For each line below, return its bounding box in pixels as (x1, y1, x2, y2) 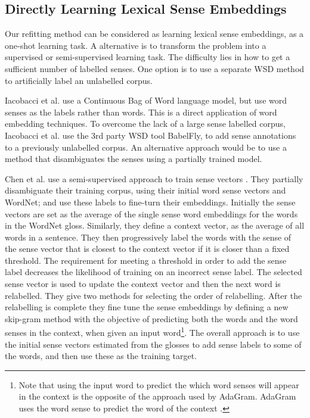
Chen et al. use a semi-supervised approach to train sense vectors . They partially (5, 172, 303, 185)
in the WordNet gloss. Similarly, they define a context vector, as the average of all (5, 219, 305, 232)
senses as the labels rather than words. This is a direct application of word (5, 105, 277, 118)
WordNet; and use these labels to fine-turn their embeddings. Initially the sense (5, 195, 296, 208)
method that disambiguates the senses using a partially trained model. (5, 152, 262, 165)
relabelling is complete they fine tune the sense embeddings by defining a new (5, 301, 289, 313)
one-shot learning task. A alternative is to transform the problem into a (5, 39, 266, 51)
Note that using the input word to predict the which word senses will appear (18, 378, 299, 391)
